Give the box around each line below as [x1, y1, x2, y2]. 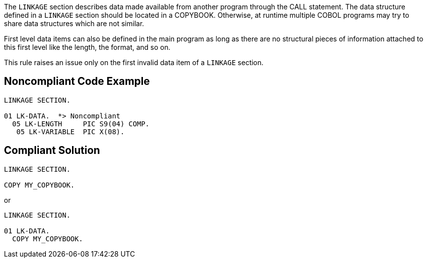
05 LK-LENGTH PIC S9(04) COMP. [12, 119, 150, 128]
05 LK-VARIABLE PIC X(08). [16, 127, 125, 136]
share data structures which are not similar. [4, 19, 144, 28]
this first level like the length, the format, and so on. [4, 43, 171, 51]
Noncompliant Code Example [4, 75, 150, 88]
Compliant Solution [4, 144, 100, 157]
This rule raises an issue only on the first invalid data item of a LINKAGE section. [4, 58, 264, 67]
